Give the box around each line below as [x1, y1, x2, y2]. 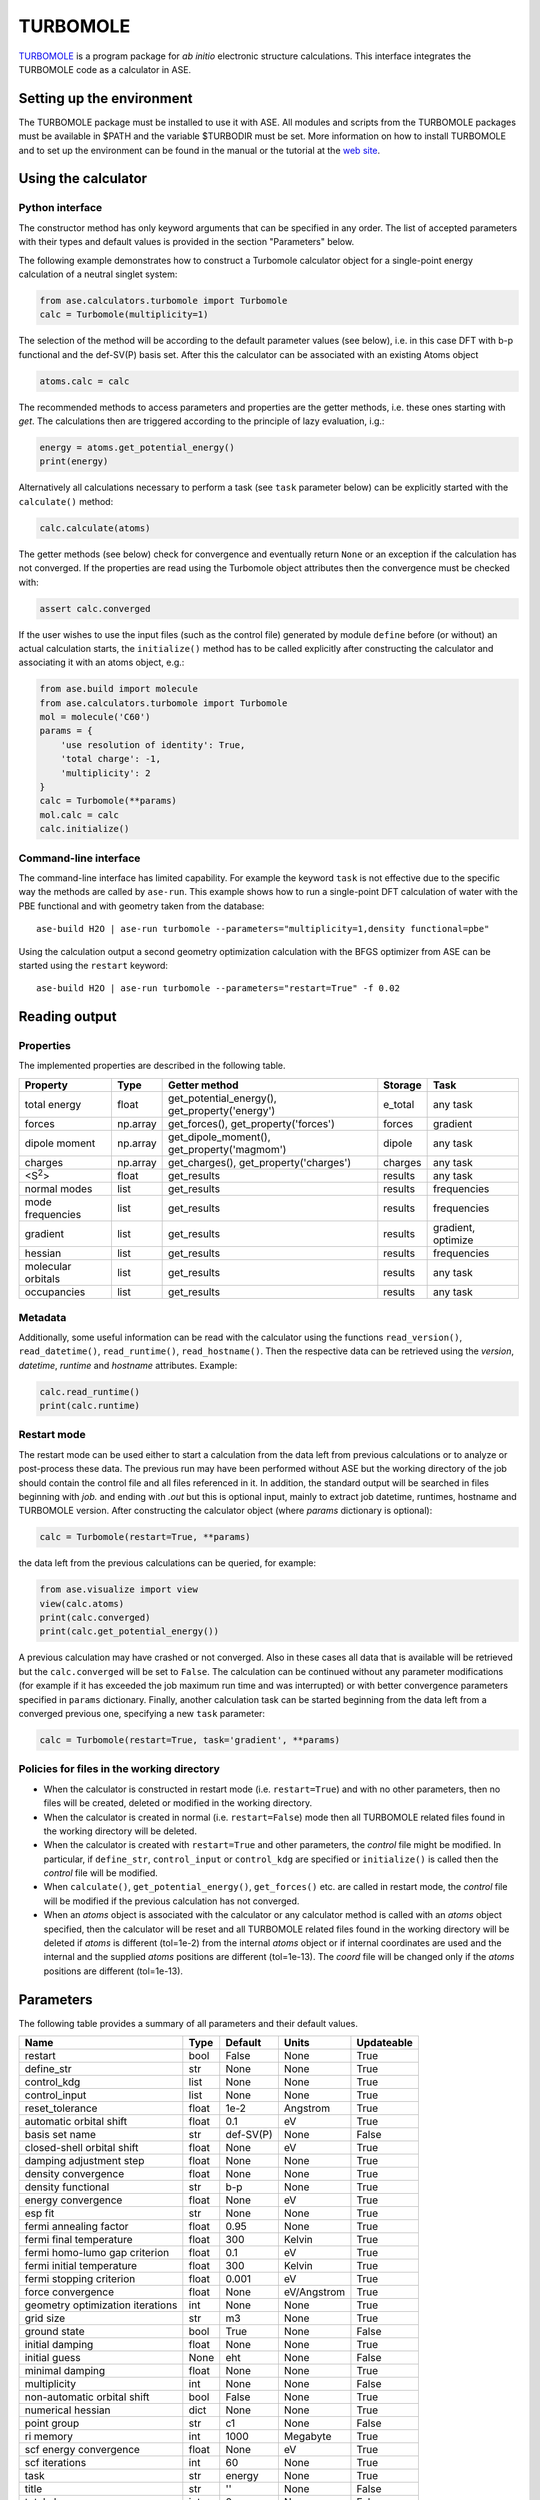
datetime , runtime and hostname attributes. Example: [18, 1359, 238, 1371]
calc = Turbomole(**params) [39, 795, 177, 807]
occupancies [24, 1285, 86, 1299]
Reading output [18, 1008, 117, 1025]
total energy [24, 1097, 82, 1111]
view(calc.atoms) [39, 1598, 125, 1609]
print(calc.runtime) [39, 1400, 140, 1412]
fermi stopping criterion [24, 2272, 136, 2286]
